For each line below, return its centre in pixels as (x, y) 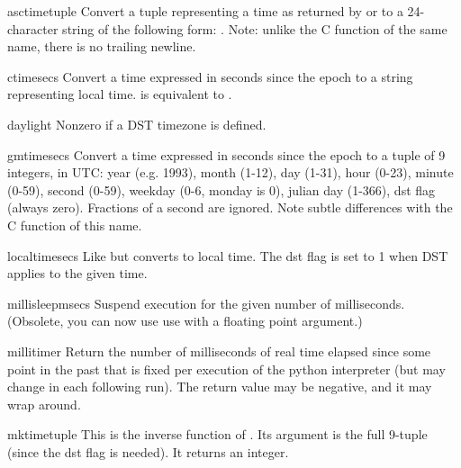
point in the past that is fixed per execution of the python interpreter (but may (226, 369)
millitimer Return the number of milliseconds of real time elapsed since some (219, 351)
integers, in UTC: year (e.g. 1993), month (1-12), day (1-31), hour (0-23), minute (230, 172)
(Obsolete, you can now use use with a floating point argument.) (185, 321)
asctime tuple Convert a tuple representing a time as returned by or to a (205, 11)
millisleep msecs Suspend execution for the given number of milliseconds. (206, 303)
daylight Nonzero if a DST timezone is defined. (137, 124)
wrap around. (44, 404)
